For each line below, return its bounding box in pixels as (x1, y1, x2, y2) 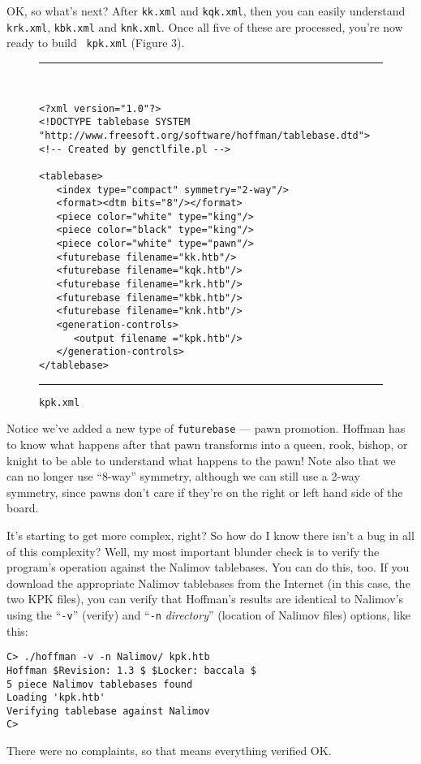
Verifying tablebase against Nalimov (6, 705, 210, 717)
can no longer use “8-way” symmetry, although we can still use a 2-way (6, 468, 360, 485)
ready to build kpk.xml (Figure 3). (6, 34, 185, 51)
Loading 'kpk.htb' (6, 692, 105, 704)
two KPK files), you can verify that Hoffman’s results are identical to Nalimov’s (6, 590, 404, 607)
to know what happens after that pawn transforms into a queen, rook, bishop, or (6, 436, 408, 452)
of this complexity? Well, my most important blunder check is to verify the (6, 542, 380, 559)
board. (6, 499, 39, 516)
